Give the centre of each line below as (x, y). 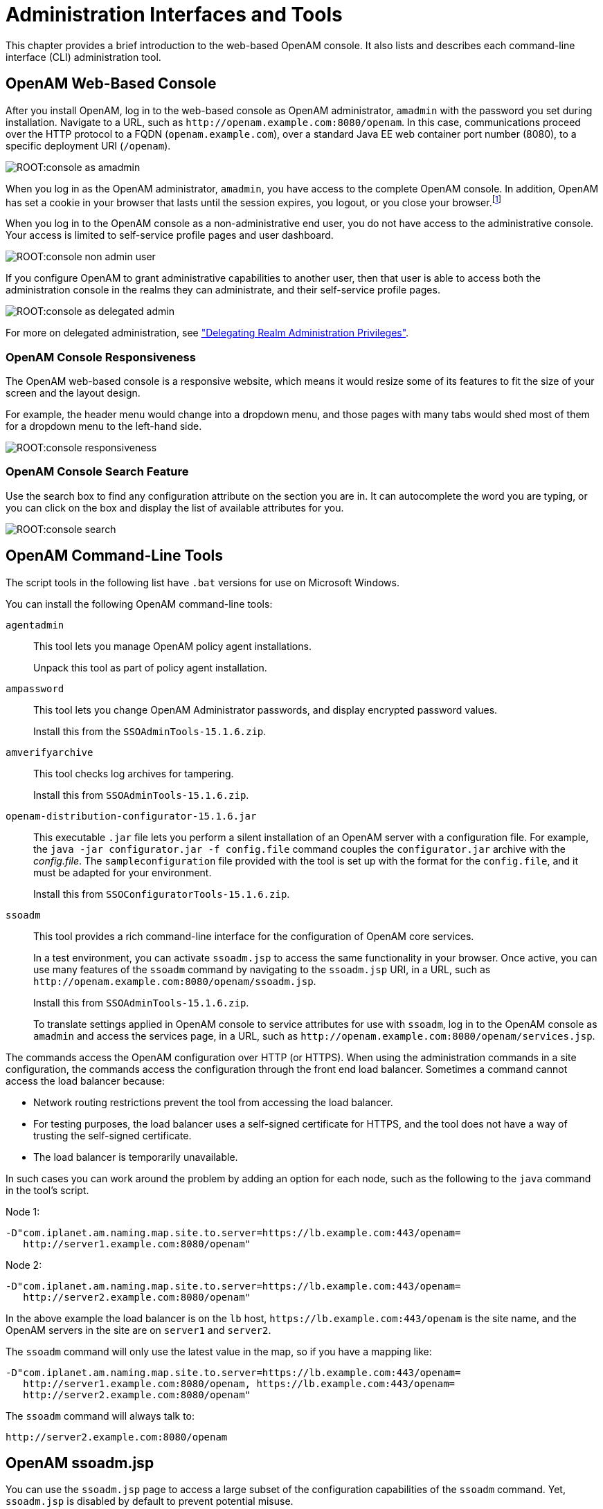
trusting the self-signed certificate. (112, 1135)
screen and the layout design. (73, 393)
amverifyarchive (49, 752)
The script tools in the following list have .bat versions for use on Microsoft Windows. (202, 582)
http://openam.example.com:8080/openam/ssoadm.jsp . (175, 981)
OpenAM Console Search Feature (97, 472)
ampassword (35, 688)
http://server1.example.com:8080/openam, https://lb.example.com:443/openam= (239, 1383)
